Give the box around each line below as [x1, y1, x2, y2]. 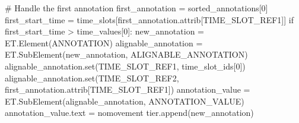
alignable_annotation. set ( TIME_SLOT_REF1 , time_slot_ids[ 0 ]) [5, 59, 246, 72]
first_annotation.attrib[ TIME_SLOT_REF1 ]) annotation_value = [5, 83, 250, 96]
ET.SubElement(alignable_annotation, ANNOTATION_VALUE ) [5, 94, 244, 107]
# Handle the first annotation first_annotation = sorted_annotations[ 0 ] [5, 2, 268, 14]
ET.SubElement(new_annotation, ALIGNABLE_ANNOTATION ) [5, 48, 248, 61]
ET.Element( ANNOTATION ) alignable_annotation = [5, 36, 203, 49]
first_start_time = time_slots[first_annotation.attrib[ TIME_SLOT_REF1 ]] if [5, 13, 294, 26]
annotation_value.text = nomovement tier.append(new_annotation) [5, 106, 254, 119]
